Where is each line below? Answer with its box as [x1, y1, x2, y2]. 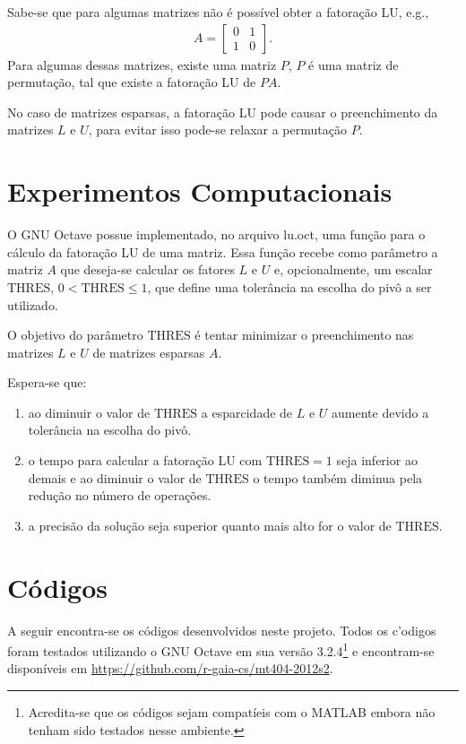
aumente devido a [332, 402, 429, 421]
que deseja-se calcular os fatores [60, 260, 235, 279]
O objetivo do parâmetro [7, 325, 143, 344]
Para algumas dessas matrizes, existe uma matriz [7, 55, 277, 74]
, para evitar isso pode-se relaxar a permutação [88, 120, 347, 139]
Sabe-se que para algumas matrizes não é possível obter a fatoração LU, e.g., [7, 3, 429, 21]
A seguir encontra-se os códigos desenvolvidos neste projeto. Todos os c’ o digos [7, 620, 436, 639]
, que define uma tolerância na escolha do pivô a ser [147, 277, 432, 296]
